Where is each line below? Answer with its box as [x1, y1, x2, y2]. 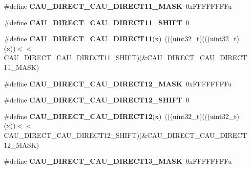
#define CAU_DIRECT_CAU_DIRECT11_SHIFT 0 [4, 17, 189, 27]
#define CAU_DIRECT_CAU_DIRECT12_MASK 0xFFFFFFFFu [4, 78, 232, 88]
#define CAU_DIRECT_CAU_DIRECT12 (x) [4, 111, 162, 121]
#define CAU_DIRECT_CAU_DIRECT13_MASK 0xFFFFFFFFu [4, 156, 232, 166]
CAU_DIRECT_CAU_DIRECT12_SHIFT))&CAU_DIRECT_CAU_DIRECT [4, 130, 247, 140]
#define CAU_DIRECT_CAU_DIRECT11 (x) [4, 34, 162, 44]
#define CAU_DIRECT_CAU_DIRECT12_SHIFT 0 [4, 95, 189, 105]
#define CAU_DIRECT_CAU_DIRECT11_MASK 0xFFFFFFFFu [4, 1, 232, 11]
